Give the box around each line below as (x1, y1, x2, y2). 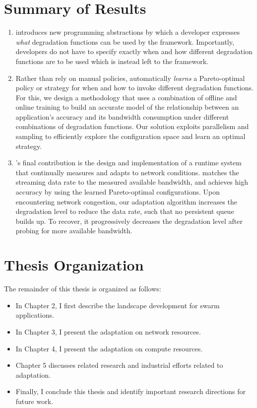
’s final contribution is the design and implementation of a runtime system (15, 157, 242, 168)
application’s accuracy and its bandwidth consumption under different (15, 111, 229, 122)
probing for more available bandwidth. (15, 225, 132, 236)
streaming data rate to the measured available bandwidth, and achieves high (15, 177, 248, 187)
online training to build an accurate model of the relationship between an (15, 102, 239, 112)
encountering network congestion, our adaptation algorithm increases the (15, 196, 237, 206)
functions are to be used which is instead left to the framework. (15, 56, 208, 66)
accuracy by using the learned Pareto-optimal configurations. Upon (15, 187, 220, 197)
